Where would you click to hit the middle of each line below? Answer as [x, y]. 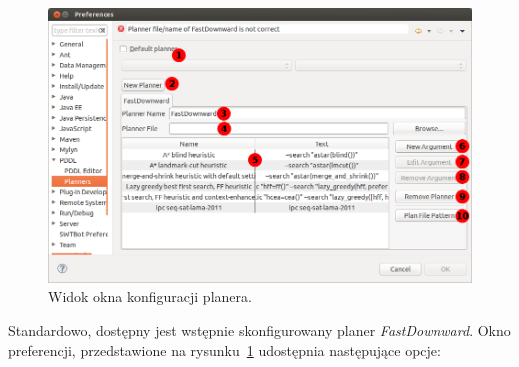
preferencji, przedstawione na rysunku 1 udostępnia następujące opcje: [224, 349]
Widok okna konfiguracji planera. [150, 296]
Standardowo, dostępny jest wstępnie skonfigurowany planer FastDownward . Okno [259, 330]
